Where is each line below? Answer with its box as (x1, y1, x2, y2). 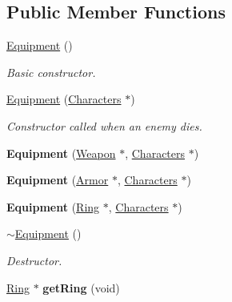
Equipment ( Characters (6, 91, 122, 107)
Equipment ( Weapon (6, 144, 116, 161)
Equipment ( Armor (6, 171, 109, 188)
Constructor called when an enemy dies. (6, 117, 202, 134)
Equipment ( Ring (6, 198, 100, 215)
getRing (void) (42, 279, 120, 296)
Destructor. (6, 252, 62, 268)
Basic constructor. (6, 63, 96, 80)
